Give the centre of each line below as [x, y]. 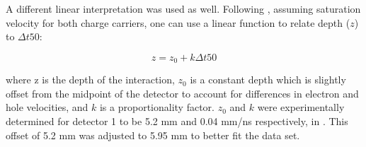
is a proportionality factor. [157, 107]
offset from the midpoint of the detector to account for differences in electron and [182, 93]
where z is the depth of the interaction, [90, 80]
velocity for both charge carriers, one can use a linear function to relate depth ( [178, 22]
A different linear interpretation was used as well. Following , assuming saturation [183, 8]
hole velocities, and [47, 107]
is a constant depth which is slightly [268, 80]
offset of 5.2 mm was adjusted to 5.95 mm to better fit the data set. [153, 135]
